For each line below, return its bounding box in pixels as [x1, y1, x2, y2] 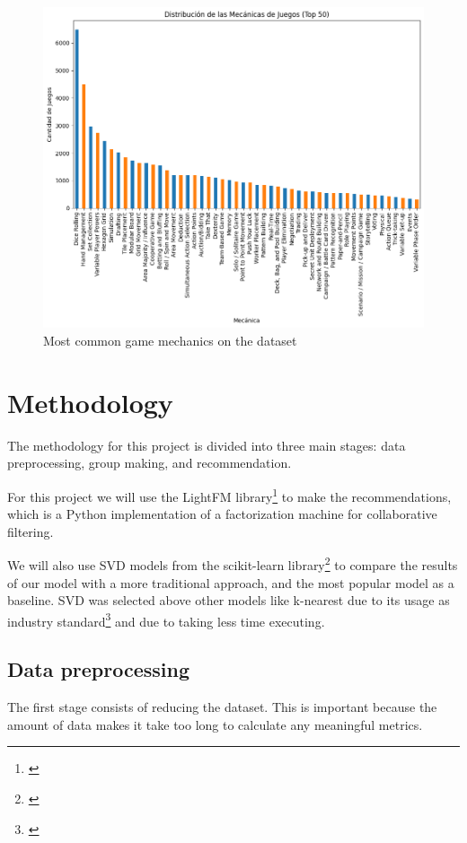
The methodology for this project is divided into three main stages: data [7, 435, 406, 454]
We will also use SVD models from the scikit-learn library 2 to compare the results [7, 553, 458, 574]
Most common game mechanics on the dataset [43, 331, 297, 349]
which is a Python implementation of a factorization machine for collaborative [7, 505, 437, 523]
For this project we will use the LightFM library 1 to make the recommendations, [7, 484, 452, 505]
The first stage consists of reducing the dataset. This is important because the [7, 698, 437, 716]
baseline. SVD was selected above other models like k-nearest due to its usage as [7, 591, 450, 610]
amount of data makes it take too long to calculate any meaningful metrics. [7, 715, 423, 733]
